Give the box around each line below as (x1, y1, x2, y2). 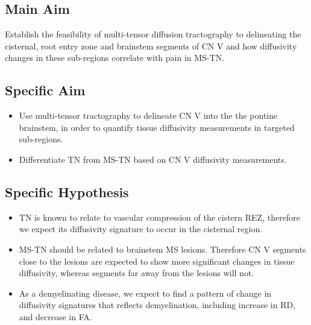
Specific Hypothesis (5, 182, 129, 201)
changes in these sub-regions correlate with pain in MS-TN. (5, 51, 225, 64)
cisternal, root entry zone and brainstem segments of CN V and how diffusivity (5, 39, 297, 52)
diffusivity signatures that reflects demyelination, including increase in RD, (19, 298, 296, 311)
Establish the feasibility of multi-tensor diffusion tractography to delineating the (5, 28, 301, 40)
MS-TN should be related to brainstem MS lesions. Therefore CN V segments (19, 242, 306, 255)
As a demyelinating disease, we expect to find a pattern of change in (19, 286, 272, 299)
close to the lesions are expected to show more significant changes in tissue (19, 254, 295, 267)
